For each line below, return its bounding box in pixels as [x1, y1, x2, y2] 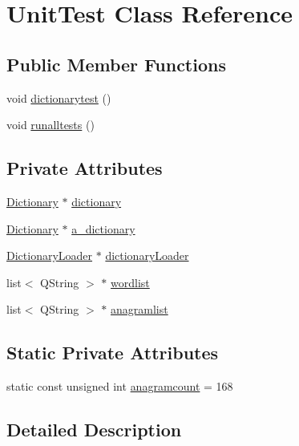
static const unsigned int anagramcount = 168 [6, 378, 233, 395]
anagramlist [111, 301, 168, 318]
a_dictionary [71, 220, 135, 237]
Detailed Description [6, 417, 182, 442]
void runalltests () [6, 116, 95, 133]
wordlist [111, 274, 150, 290]
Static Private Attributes [6, 340, 219, 365]
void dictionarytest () [6, 89, 111, 106]
